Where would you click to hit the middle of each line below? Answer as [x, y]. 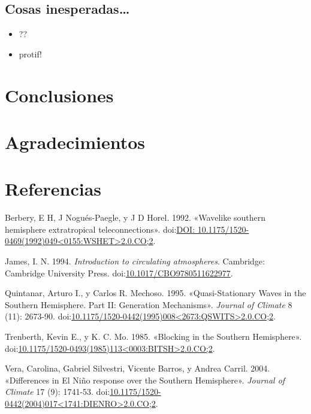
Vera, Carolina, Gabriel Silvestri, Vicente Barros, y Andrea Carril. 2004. [138, 368]
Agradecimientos [75, 141]
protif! [30, 54]
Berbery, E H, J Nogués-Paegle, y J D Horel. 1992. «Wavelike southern [135, 217]
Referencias [53, 189]
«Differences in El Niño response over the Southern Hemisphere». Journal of [145, 380]
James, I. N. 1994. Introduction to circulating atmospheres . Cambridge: [135, 261]
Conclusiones [59, 95]
